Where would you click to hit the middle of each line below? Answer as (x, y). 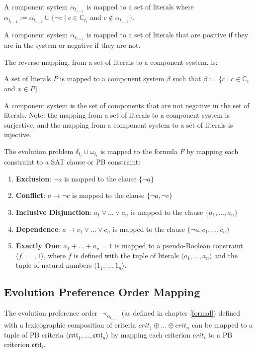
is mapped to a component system (112, 79)
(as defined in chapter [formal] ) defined (181, 313)
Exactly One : (38, 246)
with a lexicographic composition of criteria (70, 325)
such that (187, 79)
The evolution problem (39, 151)
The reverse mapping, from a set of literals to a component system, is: (111, 62)
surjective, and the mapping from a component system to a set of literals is (119, 124)
